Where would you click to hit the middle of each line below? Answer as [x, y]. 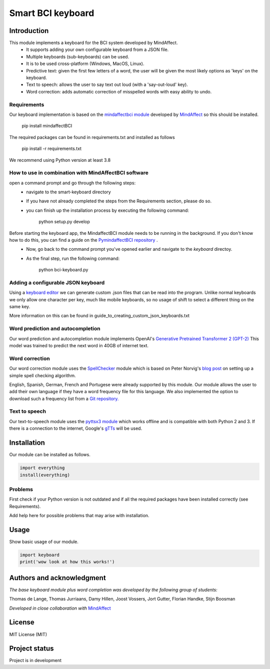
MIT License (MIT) [28, 634]
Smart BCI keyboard [52, 13]
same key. [20, 307]
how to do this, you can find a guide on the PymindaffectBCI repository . [83, 240]
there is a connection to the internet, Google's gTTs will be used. [76, 428]
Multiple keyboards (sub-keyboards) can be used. [78, 56]
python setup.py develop [64, 222]
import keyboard [40, 555]
